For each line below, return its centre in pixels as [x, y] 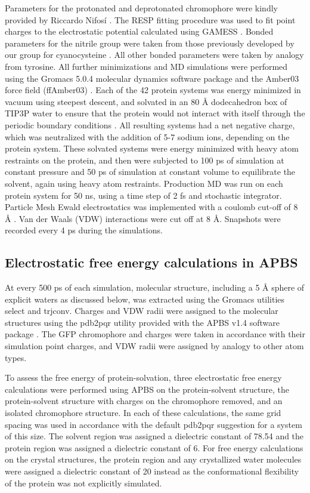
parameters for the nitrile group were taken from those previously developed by [150, 43]
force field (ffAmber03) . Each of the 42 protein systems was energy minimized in [153, 90]
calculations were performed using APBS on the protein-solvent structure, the [147, 389]
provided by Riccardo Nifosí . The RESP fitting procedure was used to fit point [150, 19]
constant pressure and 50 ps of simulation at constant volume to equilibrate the [150, 172]
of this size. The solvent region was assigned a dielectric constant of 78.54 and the [154, 436]
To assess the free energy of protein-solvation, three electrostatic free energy [143, 378]
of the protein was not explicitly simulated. [83, 483]
